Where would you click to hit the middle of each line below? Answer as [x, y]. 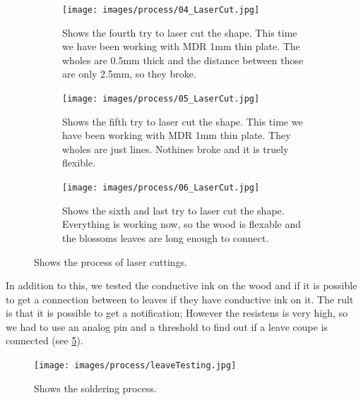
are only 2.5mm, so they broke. [129, 74]
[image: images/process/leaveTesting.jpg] [135, 366]
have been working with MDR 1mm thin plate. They [177, 135]
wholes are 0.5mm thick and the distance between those [183, 60]
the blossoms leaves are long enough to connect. [166, 237]
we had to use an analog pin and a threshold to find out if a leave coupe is [167, 326]
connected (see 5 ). [44, 340]
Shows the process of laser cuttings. [111, 261]
